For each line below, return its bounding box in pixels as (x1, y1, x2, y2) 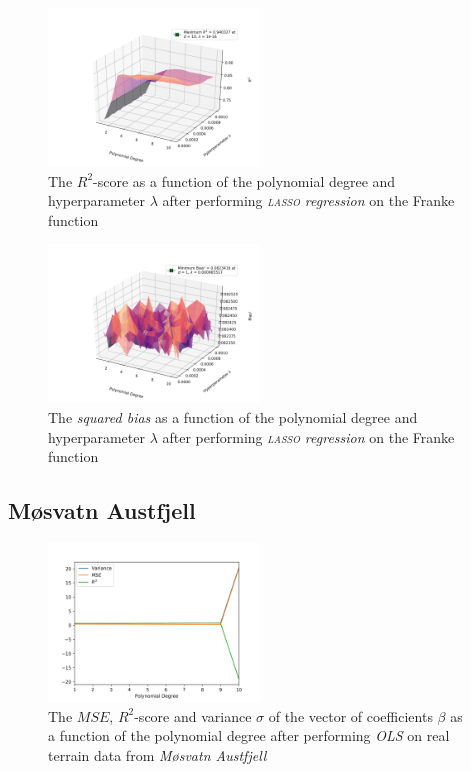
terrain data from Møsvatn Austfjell (48, 744, 267, 765)
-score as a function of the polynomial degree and (93, 170, 396, 191)
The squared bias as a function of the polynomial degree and (48, 406, 418, 427)
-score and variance (134, 705, 252, 726)
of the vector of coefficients (268, 705, 433, 726)
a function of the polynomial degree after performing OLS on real (48, 725, 450, 746)
